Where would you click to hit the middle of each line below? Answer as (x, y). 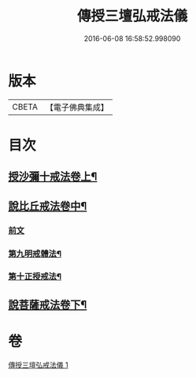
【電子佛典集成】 (77, 107)
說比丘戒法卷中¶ (48, 206)
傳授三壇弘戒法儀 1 (38, 364)
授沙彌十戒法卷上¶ (53, 177)
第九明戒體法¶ (35, 253)
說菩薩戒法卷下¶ (48, 304)
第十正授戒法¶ (35, 277)
